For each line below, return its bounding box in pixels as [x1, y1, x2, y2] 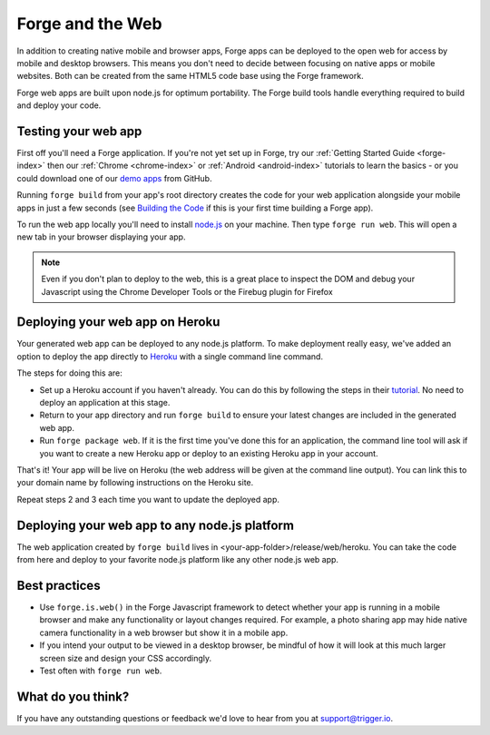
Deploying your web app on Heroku [16, 314, 220, 330]
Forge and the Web [16, 14, 162, 34]
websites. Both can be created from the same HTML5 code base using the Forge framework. [16, 71, 364, 82]
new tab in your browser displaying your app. [16, 231, 186, 242]
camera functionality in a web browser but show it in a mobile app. [39, 627, 289, 638]
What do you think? [16, 689, 130, 704]
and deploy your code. [16, 100, 102, 111]
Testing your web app [16, 123, 142, 139]
